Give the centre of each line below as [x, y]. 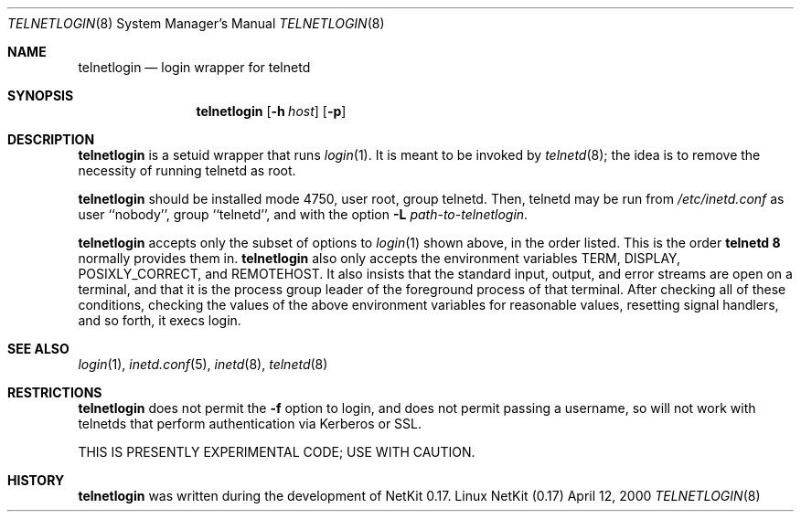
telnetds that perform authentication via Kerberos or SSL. [250, 424]
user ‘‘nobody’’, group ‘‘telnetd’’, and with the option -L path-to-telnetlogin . [303, 214]
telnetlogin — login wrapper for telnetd [194, 67]
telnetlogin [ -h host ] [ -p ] [271, 111]
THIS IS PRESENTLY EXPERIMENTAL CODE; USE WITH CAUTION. [277, 452]
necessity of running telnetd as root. [187, 170]
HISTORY [36, 480]
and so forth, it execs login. [160, 320]
